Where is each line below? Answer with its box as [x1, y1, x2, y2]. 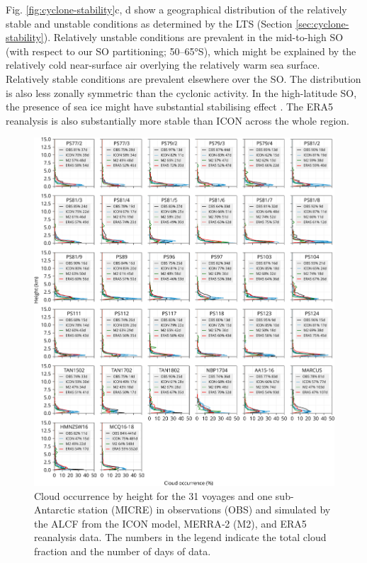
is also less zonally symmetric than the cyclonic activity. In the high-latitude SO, [6, 85, 357, 100]
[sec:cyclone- [295, 16, 349, 30]
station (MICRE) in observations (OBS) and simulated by [78, 502, 331, 517]
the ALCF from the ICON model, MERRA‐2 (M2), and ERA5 [34, 516, 307, 530]
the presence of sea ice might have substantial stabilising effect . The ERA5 [6, 99, 334, 114]
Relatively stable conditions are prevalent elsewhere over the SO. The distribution [6, 71, 361, 86]
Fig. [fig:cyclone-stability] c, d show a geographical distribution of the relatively [6, 2, 347, 16]
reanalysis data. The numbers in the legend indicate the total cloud [34, 530, 327, 545]
